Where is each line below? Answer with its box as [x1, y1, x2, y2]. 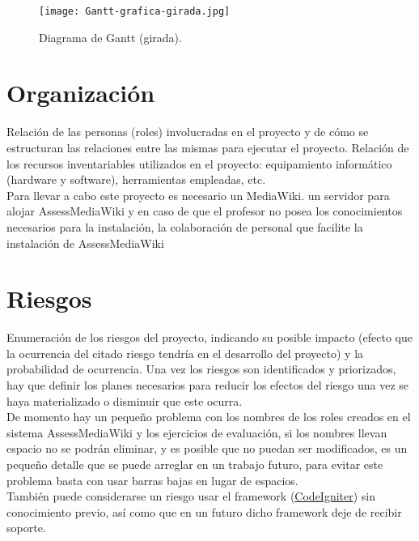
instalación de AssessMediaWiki [6, 234, 164, 251]
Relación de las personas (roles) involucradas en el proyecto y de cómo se [6, 123, 369, 140]
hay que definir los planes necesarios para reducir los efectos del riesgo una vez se [6, 377, 409, 394]
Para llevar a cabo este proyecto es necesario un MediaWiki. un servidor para [6, 186, 390, 203]
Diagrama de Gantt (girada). [39, 28, 182, 45]
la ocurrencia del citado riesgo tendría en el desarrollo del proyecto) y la [6, 344, 364, 361]
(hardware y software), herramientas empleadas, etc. [6, 171, 266, 188]
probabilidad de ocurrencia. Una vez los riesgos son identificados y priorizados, [6, 360, 396, 377]
